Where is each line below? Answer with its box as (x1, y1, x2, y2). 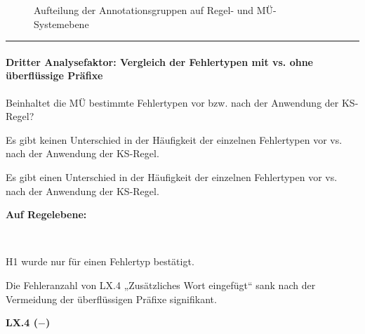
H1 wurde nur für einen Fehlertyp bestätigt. (6, 254, 194, 269)
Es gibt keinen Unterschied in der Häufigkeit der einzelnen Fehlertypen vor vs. (6, 132, 343, 147)
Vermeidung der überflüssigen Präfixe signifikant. (6, 291, 217, 306)
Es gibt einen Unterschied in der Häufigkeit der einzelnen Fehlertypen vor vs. (6, 169, 338, 184)
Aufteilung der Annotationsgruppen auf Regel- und (34, 3, 254, 17)
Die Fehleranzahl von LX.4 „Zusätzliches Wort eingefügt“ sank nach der (6, 277, 316, 292)
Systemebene (34, 16, 89, 31)
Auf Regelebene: (6, 207, 87, 222)
